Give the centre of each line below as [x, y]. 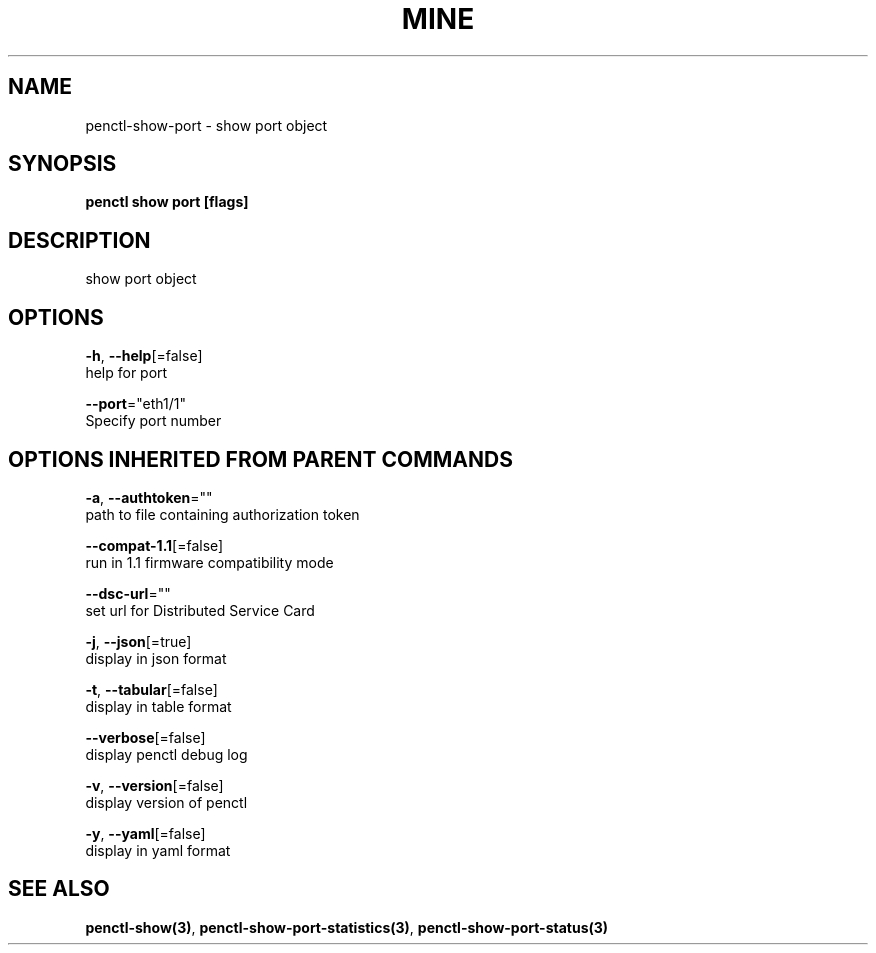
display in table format [158, 706]
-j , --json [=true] [138, 641]
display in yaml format [158, 850]
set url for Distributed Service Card [200, 610]
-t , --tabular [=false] [151, 689]
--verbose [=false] [145, 737]
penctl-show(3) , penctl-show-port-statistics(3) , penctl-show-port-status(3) [347, 927]
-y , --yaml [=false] [145, 833]
